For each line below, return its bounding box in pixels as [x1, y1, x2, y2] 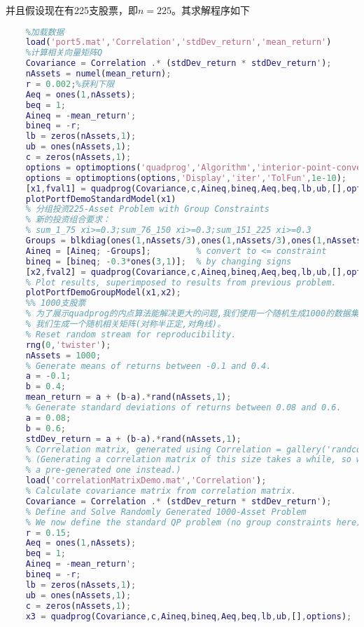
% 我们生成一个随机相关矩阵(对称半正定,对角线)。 [25, 319, 226, 330]
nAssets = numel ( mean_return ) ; [25, 69, 171, 79]
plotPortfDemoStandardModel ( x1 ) [25, 194, 176, 204]
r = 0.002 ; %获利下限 [25, 79, 115, 89]
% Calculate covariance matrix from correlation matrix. [25, 486, 297, 497]
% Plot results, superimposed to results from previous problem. [25, 277, 337, 288]
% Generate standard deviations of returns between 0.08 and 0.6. [25, 403, 342, 413]
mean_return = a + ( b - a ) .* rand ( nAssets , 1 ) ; [25, 392, 232, 403]
